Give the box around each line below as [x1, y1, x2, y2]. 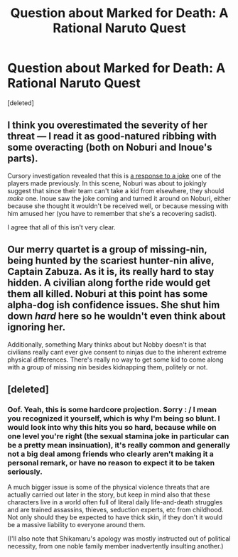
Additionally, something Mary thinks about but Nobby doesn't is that [7, 340, 207, 349]
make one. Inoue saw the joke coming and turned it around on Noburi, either [7, 194, 231, 202]
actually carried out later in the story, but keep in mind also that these [7, 490, 211, 499]
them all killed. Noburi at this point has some [7, 288, 208, 300]
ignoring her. [7, 321, 66, 333]
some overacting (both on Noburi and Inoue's [7, 141, 212, 153]
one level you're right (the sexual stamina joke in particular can [7, 431, 229, 441]
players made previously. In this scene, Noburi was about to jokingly [7, 179, 207, 188]
